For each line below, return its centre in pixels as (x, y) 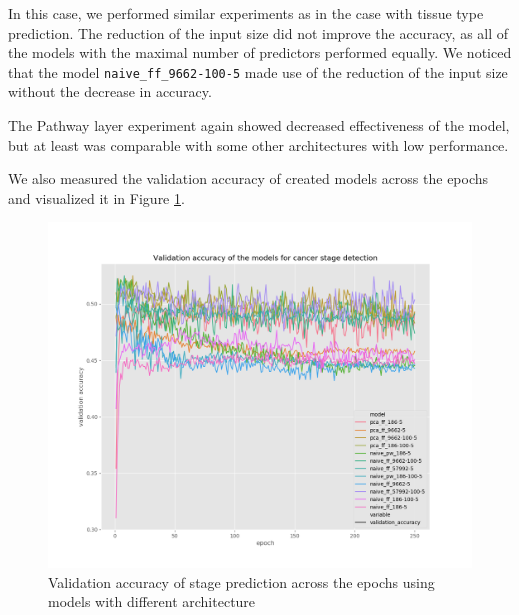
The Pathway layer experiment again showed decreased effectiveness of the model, (259, 125)
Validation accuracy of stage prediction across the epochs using (241, 581)
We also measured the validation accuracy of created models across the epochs (248, 178)
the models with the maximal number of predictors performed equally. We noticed (260, 52)
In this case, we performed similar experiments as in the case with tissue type (246, 13)
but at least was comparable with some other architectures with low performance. (258, 144)
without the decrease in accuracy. (110, 91)
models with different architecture (152, 601)
